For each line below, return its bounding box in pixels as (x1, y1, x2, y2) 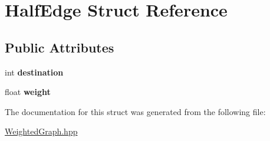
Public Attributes (5, 38, 114, 56)
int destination (5, 65, 64, 78)
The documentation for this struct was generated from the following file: (5, 105, 266, 117)
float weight (5, 86, 51, 98)
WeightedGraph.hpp (5, 125, 78, 137)
